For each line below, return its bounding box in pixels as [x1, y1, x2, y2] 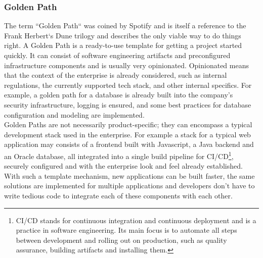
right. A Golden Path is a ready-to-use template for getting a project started [4, 40, 242, 50]
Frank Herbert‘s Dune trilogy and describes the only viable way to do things [4, 30, 241, 40]
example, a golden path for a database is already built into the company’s [4, 89, 233, 100]
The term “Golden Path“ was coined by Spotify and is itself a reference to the [4, 20, 246, 31]
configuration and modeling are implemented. [4, 109, 145, 120]
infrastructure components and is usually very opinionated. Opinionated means [4, 60, 249, 70]
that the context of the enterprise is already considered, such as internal [4, 70, 227, 80]
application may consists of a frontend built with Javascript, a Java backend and [4, 139, 254, 149]
